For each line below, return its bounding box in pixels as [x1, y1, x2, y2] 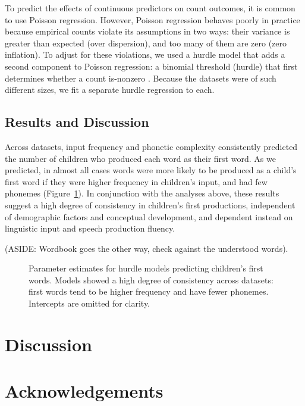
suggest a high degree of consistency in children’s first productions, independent [5, 198, 295, 211]
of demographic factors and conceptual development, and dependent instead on [5, 210, 293, 223]
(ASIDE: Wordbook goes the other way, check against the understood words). [5, 242, 288, 254]
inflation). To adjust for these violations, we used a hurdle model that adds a [5, 48, 285, 61]
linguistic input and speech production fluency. [5, 222, 175, 235]
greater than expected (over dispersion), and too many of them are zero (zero [5, 36, 287, 49]
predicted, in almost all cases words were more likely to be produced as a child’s [5, 164, 297, 176]
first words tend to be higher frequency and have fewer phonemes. [29, 285, 269, 298]
